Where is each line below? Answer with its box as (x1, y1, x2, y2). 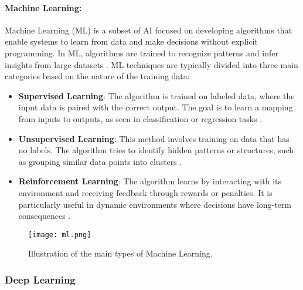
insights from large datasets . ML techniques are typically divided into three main (5, 58, 298, 70)
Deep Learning (5, 272, 76, 286)
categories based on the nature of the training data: (5, 70, 190, 82)
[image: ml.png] (28, 230, 91, 239)
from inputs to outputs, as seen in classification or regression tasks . (18, 112, 263, 124)
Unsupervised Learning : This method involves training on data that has (18, 132, 290, 144)
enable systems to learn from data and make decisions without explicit (5, 35, 258, 48)
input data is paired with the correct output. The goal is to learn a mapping (18, 101, 293, 113)
